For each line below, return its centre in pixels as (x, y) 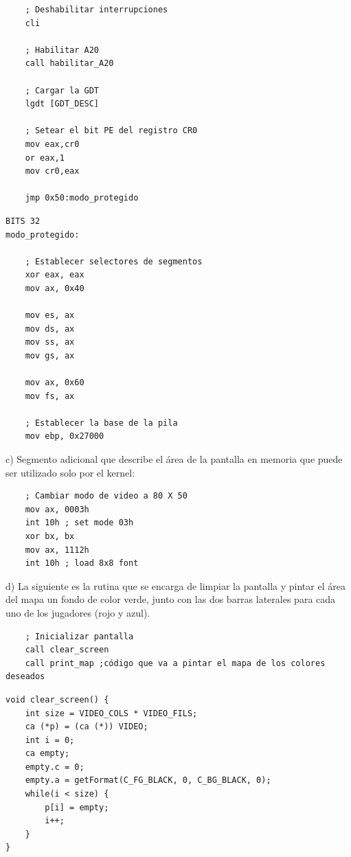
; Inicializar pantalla (79, 636)
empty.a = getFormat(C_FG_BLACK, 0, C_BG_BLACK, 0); (148, 780)
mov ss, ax (50, 342)
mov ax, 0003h (57, 509)
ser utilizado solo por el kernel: (70, 472)
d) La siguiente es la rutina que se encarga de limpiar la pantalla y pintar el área (175, 585)
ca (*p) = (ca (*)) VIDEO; (87, 727)
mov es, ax (50, 316)
